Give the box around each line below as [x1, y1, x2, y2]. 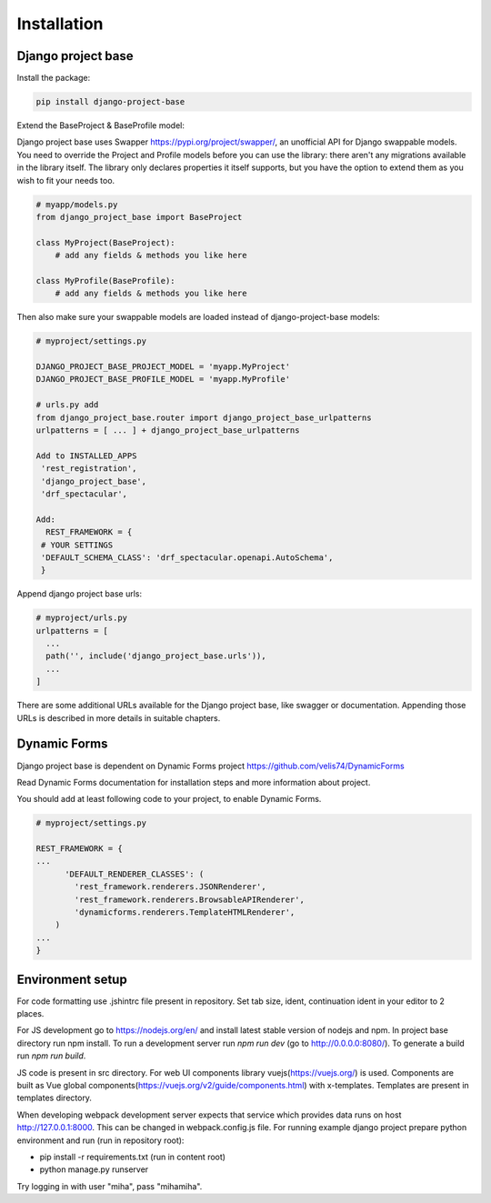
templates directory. [16, 1092, 93, 1104]
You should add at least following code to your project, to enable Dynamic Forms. [16, 794, 322, 805]
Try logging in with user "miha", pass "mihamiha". [16, 1180, 203, 1191]
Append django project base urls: [16, 588, 143, 599]
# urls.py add [35, 400, 99, 410]
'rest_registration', [41, 464, 137, 474]
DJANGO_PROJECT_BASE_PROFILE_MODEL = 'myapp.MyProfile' [35, 374, 291, 385]
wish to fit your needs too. [16, 175, 115, 185]
